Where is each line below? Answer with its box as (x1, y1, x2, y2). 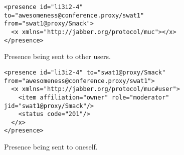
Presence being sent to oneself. (4, 141, 98, 152)
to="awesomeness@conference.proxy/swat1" (4, 11, 144, 19)
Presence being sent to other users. (4, 51, 111, 61)
